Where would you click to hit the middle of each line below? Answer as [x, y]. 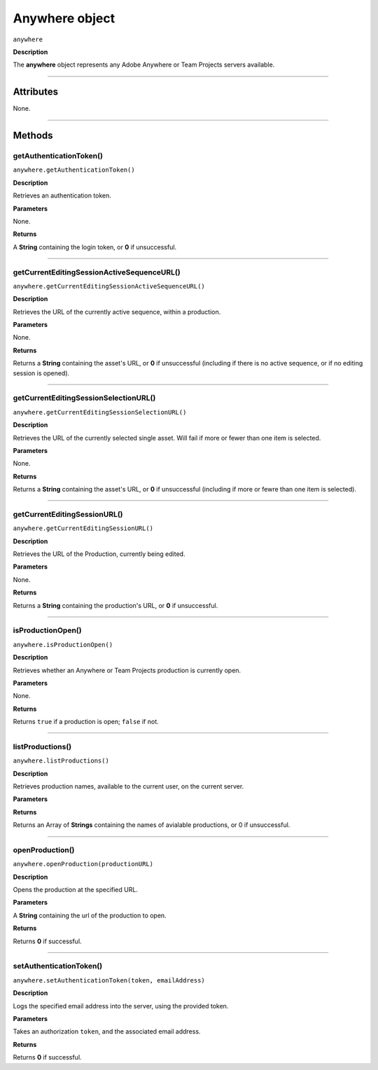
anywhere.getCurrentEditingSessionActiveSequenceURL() [109, 286]
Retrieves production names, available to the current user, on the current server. [128, 786]
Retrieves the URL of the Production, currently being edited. [99, 554]
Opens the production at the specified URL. [75, 890]
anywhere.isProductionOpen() [63, 645]
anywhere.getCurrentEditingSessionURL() [83, 528]
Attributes [36, 92]
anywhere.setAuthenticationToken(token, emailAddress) [109, 980]
